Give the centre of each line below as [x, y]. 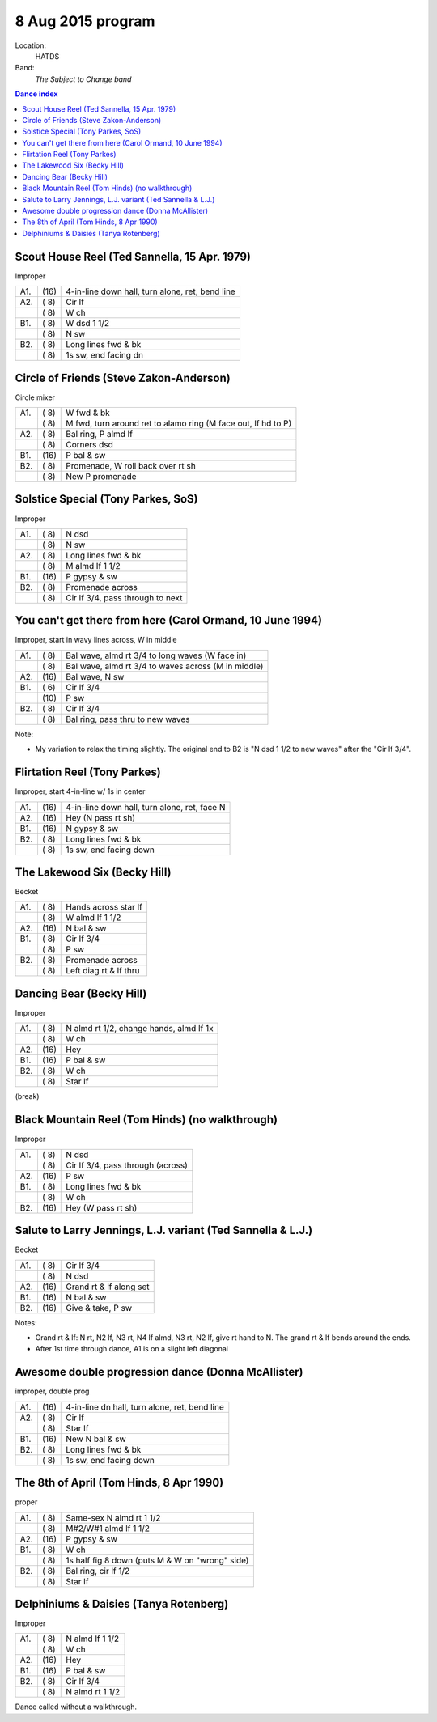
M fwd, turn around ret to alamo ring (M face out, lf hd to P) [179, 423]
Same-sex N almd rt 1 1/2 [113, 1517]
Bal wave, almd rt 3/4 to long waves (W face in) [156, 655]
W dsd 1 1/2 [88, 324]
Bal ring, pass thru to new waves [128, 719]
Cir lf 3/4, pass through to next [124, 597]
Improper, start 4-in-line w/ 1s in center [80, 791]
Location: [30, 45]
